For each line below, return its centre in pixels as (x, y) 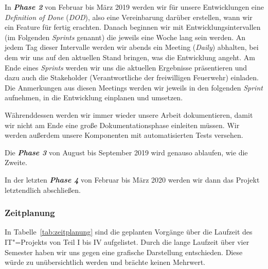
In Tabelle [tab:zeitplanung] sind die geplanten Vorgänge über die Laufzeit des (129, 232)
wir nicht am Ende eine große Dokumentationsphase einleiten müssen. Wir (122, 125)
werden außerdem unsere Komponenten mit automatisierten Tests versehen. (124, 135)
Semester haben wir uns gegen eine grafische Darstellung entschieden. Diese (124, 252)
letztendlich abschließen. (43, 190)
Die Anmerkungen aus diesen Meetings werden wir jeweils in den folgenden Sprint (134, 87)
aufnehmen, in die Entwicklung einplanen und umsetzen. (94, 97)
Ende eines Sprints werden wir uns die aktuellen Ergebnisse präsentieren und (126, 67)
